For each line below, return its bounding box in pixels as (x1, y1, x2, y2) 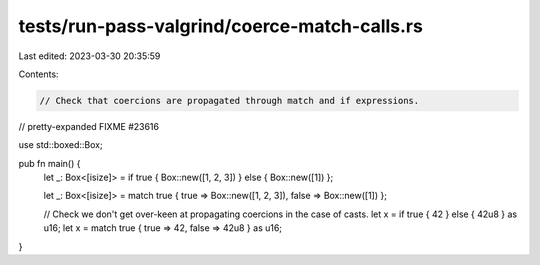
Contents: (18, 68, 59, 80)
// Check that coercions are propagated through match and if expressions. (39, 95, 420, 106)
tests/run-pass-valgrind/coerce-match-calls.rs (18, 15, 424, 37)
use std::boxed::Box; (18, 139, 104, 151)
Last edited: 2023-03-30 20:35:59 (18, 50, 161, 62)
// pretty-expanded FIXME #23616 (18, 120, 160, 132)
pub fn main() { (18, 157, 81, 169)
